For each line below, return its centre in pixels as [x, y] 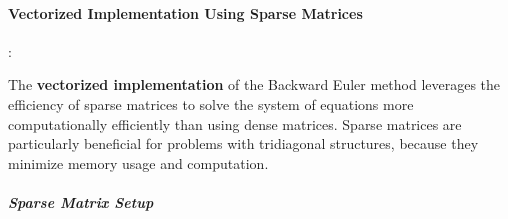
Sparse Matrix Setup [81, 201]
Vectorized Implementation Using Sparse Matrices [185, 12]
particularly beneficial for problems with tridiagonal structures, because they [243, 143]
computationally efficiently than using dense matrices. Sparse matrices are [235, 123]
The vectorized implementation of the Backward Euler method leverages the [254, 84]
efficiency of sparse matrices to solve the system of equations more [211, 103]
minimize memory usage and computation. [138, 162]
